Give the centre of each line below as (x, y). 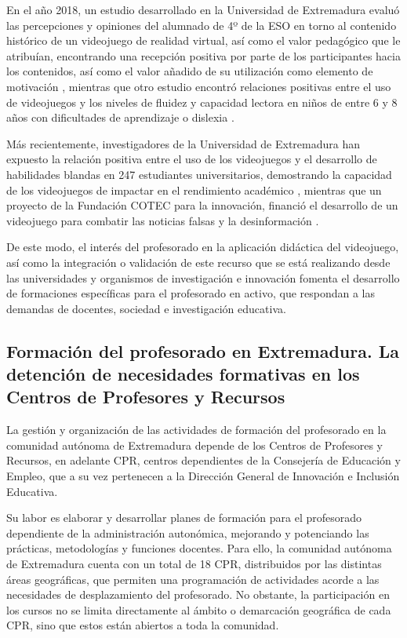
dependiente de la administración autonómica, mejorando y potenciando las (188, 532)
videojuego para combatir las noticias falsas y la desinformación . (163, 220)
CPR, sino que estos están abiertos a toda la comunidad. (143, 625)
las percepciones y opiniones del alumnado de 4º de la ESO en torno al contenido (202, 25)
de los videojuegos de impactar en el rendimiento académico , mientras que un (194, 190)
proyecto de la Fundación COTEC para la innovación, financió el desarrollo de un (202, 205)
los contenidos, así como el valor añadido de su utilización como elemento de (190, 71)
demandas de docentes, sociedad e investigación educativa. (146, 308)
